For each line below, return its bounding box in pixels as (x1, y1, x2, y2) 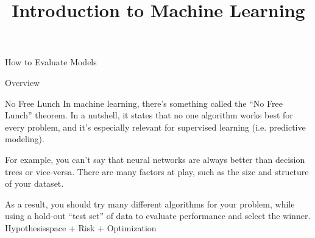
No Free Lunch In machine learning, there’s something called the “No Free (5, 96, 283, 109)
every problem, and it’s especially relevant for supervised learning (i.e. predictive (5, 120, 306, 133)
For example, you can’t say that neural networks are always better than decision (5, 153, 305, 165)
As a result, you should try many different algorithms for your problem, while (5, 197, 295, 210)
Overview (5, 76, 40, 88)
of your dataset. (5, 177, 64, 190)
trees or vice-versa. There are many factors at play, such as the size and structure (5, 165, 309, 178)
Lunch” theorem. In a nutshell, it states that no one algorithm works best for (5, 109, 293, 121)
